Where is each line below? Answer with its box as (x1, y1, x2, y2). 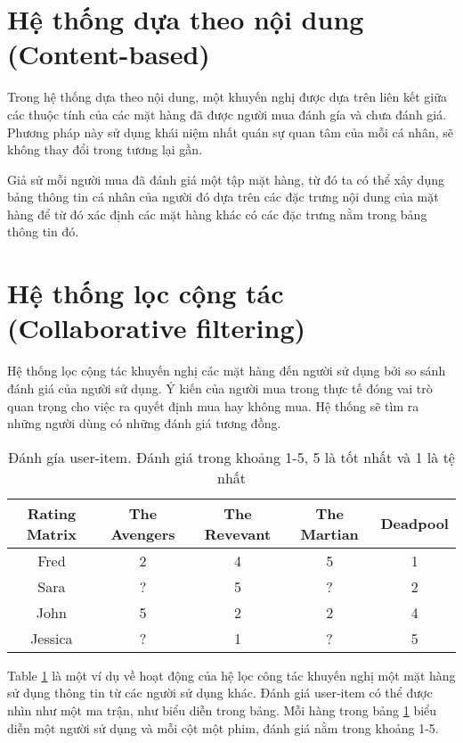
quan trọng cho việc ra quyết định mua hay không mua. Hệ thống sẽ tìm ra (7, 396, 419, 415)
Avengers (110, 523, 175, 544)
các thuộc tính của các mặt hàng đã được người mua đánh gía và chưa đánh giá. (7, 104, 447, 123)
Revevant (204, 523, 272, 544)
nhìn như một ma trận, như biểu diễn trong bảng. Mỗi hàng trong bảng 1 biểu (7, 700, 437, 719)
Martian (300, 523, 359, 544)
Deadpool (380, 513, 449, 534)
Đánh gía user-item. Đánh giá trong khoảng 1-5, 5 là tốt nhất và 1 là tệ (8, 446, 455, 467)
